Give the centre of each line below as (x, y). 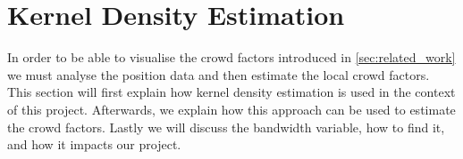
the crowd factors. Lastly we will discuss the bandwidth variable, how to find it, (226, 127)
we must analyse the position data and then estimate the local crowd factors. (219, 74)
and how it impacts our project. (94, 144)
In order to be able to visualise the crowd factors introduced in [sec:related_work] (231, 57)
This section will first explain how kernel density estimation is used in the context (231, 92)
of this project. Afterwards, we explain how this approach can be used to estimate (231, 109)
